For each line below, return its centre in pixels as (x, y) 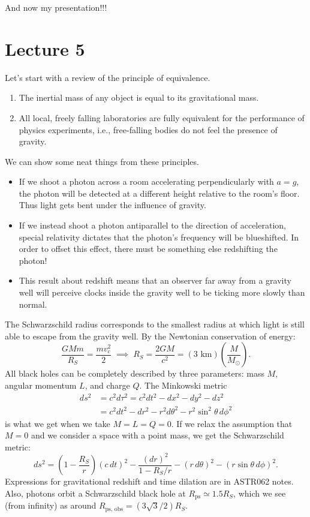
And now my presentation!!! (56, 7)
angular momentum (41, 385)
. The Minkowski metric (183, 385)
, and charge (107, 385)
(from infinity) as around (51, 505)
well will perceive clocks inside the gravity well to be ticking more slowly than (162, 292)
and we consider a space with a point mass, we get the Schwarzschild (157, 435)
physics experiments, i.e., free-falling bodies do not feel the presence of (148, 129)
